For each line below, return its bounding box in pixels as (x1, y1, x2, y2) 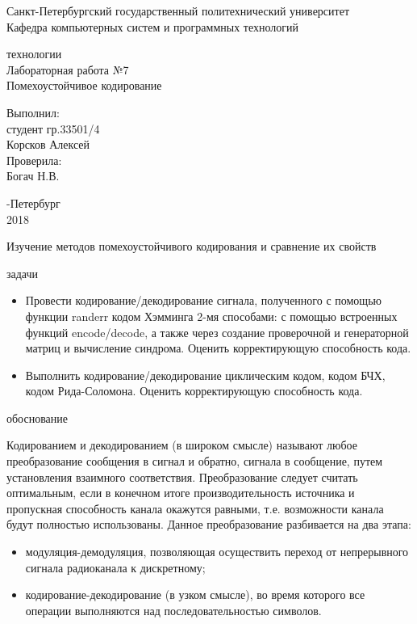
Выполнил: (6, 103, 60, 120)
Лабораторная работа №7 (6, 61, 129, 78)
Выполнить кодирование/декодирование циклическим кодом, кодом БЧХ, (25, 366, 386, 383)
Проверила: (6, 151, 62, 168)
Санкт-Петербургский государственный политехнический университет (6, 2, 350, 19)
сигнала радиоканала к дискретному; (25, 559, 206, 576)
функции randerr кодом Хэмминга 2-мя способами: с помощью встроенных (25, 307, 398, 324)
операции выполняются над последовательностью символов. (25, 601, 322, 618)
